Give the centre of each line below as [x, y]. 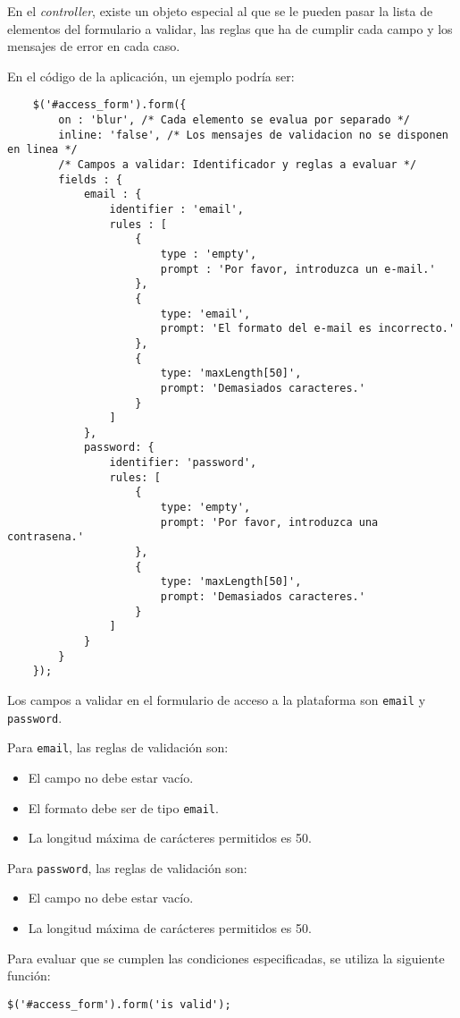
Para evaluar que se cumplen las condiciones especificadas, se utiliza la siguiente [226, 958]
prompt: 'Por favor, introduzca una [269, 522]
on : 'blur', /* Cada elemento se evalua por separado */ [234, 120]
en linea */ [42, 150]
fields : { [90, 179]
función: [29, 976]
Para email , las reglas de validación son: [118, 747]
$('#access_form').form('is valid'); [119, 1004]
